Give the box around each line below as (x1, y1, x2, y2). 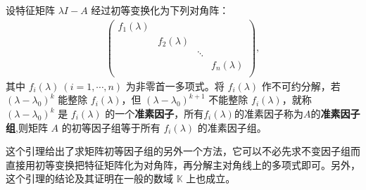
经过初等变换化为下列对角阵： (91, 3, 229, 17)
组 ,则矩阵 (6, 120, 48, 134)
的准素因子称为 (234, 106, 303, 121)
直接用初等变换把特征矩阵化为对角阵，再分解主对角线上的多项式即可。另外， (6, 157, 360, 172)
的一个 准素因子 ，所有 (105, 106, 204, 121)
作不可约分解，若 (261, 78, 341, 93)
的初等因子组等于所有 (61, 120, 160, 134)
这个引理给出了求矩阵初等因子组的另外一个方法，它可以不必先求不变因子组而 (6, 144, 360, 158)
